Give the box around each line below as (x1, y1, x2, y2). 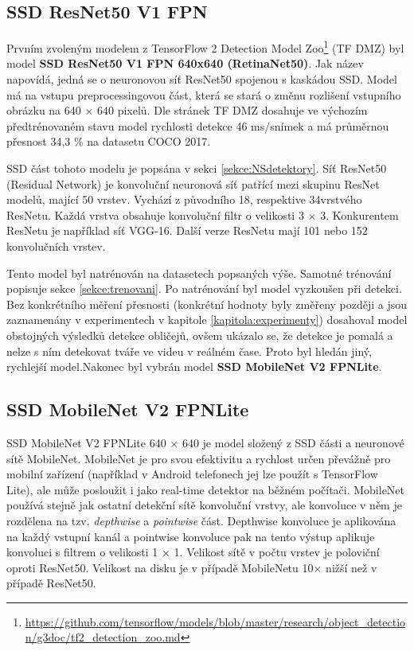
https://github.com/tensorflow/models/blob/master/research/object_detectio (25, 613, 406, 630)
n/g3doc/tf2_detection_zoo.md (25, 629, 181, 645)
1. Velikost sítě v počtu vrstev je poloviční (174, 544, 380, 560)
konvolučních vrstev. (6, 237, 106, 254)
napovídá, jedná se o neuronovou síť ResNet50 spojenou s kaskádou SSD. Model (6, 71, 397, 88)
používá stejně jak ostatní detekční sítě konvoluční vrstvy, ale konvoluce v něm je (6, 497, 402, 513)
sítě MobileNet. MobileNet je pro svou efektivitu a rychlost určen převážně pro (6, 450, 391, 466)
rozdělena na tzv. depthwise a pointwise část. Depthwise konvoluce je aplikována (6, 512, 396, 528)
